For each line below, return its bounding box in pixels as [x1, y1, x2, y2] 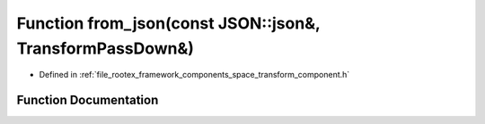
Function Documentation [16, 93, 159, 108]
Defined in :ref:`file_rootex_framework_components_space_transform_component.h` [39, 70, 350, 80]
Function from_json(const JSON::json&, [16, 13, 321, 33]
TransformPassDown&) [16, 38, 195, 58]
